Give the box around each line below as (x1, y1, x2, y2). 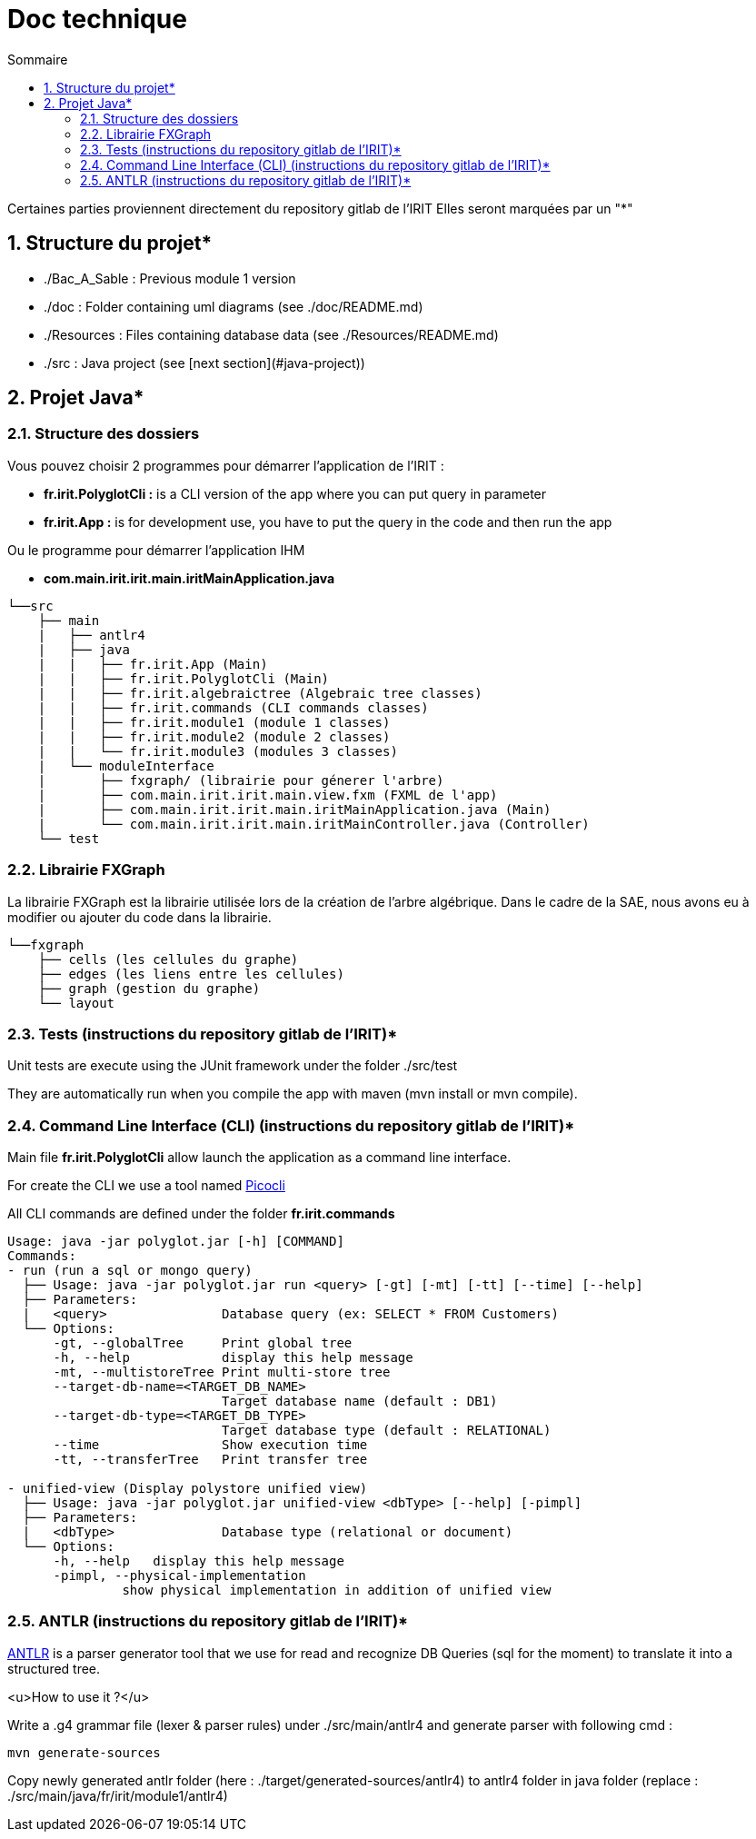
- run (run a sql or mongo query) (7, 1263, 253, 1278)
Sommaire (7, 51, 68, 67)
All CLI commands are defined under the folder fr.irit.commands (7, 1206, 395, 1222)
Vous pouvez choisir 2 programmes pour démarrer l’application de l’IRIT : (7, 457, 444, 473)
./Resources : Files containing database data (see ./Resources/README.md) (44, 326, 499, 343)
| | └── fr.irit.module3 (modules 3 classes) (37, 743, 398, 759)
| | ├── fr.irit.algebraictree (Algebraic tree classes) (37, 685, 482, 701)
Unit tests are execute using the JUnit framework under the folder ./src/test (7, 1058, 458, 1074)
